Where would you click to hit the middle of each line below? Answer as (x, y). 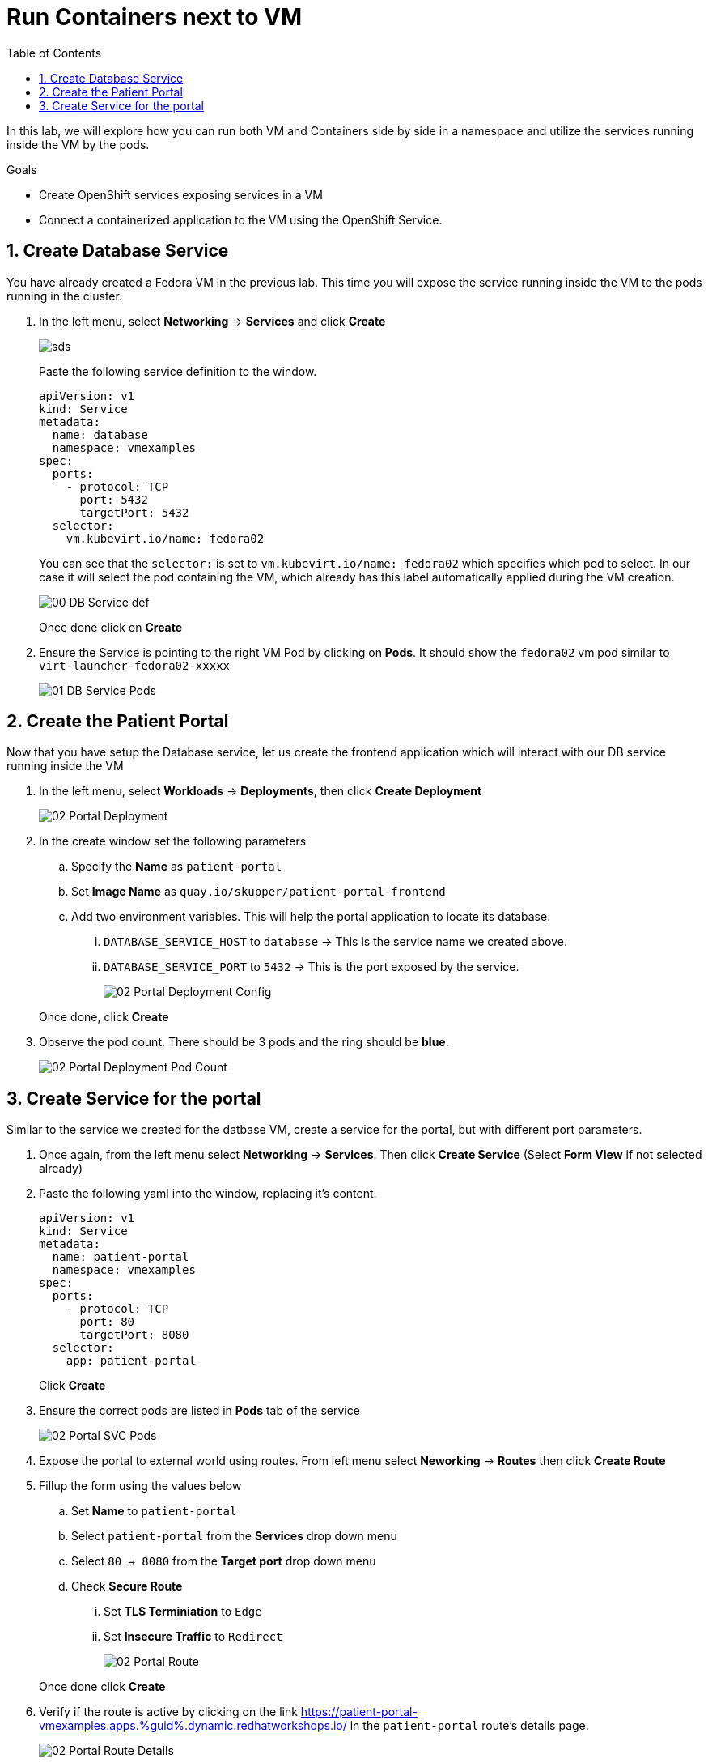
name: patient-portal (121, 1257)
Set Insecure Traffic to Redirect (193, 1637)
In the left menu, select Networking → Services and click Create (212, 321)
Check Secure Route (127, 1586)
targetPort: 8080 (134, 1335)
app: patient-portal (131, 1361)
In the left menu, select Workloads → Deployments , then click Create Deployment (261, 791)
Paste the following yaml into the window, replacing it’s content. (208, 1194)
